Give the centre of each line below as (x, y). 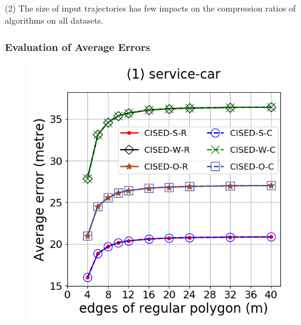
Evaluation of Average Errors (78, 47)
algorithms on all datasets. (54, 20)
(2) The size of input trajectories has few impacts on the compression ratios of (150, 8)
